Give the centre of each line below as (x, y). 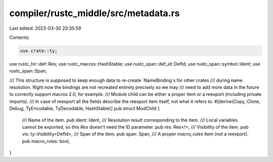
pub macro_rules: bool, (46, 141)
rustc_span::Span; (28, 71)
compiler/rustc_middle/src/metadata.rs (95, 13)
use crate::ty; (39, 51)
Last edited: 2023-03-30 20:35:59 (45, 28)
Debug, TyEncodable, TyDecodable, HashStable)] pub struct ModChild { (84, 109)
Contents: (19, 37)
